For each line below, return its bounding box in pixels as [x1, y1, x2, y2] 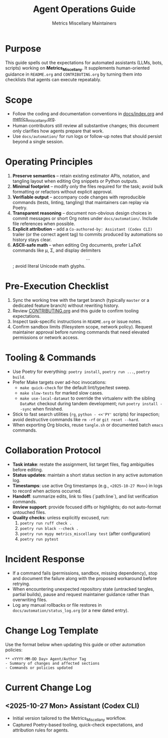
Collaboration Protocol [5, 445, 101, 456]
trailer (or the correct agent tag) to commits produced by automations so [12, 232, 163, 238]
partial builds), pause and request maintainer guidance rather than [12, 591, 149, 597]
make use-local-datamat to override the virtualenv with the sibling [20, 395, 155, 402]
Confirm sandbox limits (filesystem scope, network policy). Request [12, 324, 152, 330]
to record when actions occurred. [12, 488, 82, 494]
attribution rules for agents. [12, 727, 69, 733]
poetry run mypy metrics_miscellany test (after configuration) [20, 530, 151, 536]
